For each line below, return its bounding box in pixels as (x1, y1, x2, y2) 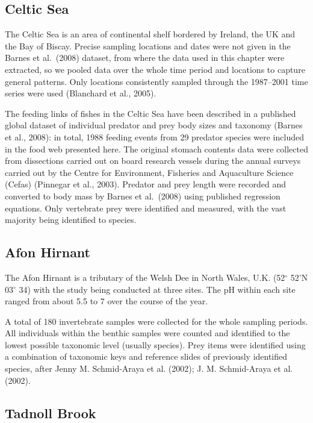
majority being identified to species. (5, 213, 137, 226)
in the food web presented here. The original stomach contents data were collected (5, 142, 308, 155)
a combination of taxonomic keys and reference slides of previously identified (5, 350, 288, 363)
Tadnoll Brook (5, 403, 96, 422)
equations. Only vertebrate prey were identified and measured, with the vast (5, 201, 287, 214)
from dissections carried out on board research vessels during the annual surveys (5, 154, 301, 167)
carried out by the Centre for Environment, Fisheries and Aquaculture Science (5, 166, 294, 178)
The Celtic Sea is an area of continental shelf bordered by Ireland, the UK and (5, 28, 296, 40)
